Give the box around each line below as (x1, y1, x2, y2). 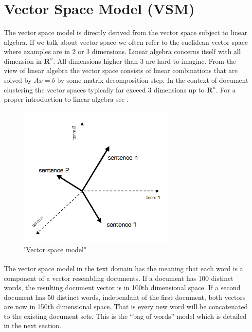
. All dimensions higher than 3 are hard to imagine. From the (53, 55, 236, 66)
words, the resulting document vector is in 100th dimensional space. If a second (4, 282, 241, 293)
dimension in (4, 55, 42, 66)
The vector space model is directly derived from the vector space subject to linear (4, 27, 248, 37)
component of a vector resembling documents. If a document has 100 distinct (4, 273, 234, 283)
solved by (4, 74, 32, 85)
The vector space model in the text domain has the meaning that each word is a (4, 263, 243, 273)
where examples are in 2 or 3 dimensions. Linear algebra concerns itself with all (4, 46, 241, 56)
